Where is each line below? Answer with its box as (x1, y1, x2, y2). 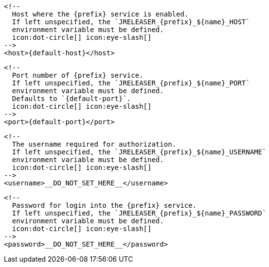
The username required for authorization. (12, 140, 177, 148)
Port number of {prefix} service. (12, 71, 143, 79)
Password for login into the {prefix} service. (12, 201, 197, 209)
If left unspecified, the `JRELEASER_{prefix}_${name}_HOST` (12, 18, 250, 26)
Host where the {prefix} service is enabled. (12, 10, 189, 18)
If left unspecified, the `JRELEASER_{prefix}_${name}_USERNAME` (12, 148, 267, 156)
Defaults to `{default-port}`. (12, 95, 131, 102)
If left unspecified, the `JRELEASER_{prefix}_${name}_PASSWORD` (12, 209, 267, 217)
